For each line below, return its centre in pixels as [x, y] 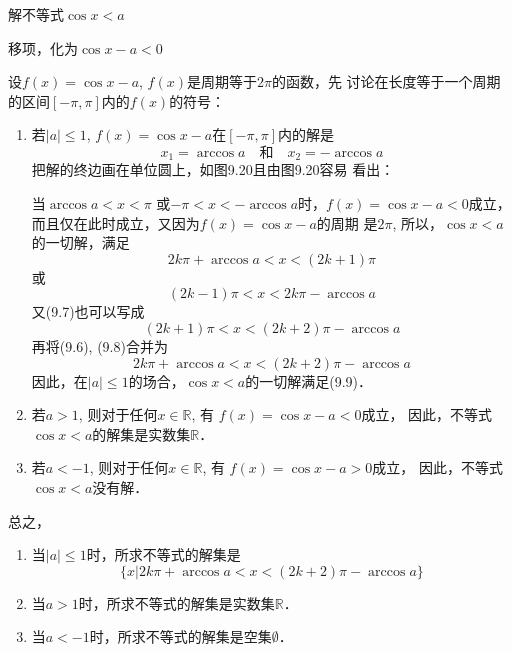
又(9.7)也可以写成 [88, 311]
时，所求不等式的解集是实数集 [176, 602]
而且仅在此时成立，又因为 [115, 222]
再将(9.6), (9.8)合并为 [99, 345]
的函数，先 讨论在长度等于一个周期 [386, 81]
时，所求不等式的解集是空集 [180, 636]
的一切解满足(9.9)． [308, 380]
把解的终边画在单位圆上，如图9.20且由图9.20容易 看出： [213, 169]
